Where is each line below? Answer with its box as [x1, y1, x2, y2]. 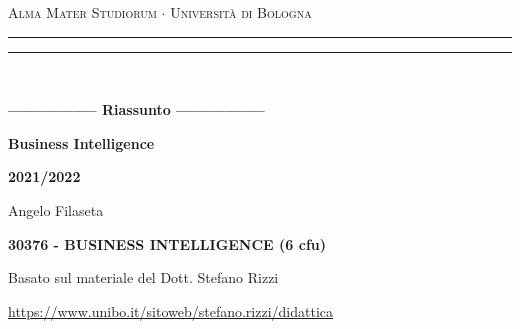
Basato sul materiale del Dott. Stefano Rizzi [8, 267, 279, 288]
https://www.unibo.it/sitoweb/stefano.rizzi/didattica [8, 300, 334, 321]
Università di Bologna [170, 2, 312, 22]
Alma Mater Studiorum [8, 2, 157, 22]
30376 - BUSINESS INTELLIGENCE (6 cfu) [8, 233, 326, 254]
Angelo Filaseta [8, 199, 104, 220]
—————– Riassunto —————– [8, 99, 265, 120]
